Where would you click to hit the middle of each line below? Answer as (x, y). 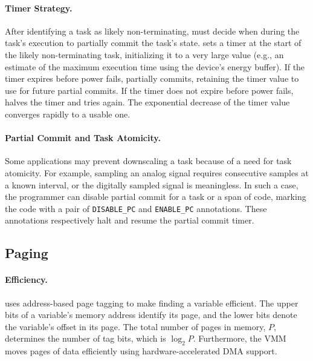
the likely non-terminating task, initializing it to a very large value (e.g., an (144, 54)
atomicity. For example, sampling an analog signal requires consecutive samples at (157, 172)
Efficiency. (26, 280)
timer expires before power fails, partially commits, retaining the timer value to (152, 78)
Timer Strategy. (39, 8)
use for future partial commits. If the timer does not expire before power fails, (149, 90)
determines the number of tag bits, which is (86, 338)
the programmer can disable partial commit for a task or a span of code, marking (156, 197)
